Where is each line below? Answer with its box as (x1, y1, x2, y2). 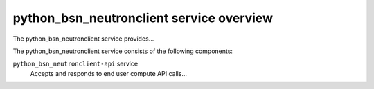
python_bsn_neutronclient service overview (12, 10, 274, 26)
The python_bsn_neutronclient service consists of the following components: (12, 47, 233, 55)
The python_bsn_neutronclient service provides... (12, 34, 154, 43)
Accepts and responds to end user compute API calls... (30, 69, 187, 77)
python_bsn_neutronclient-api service (12, 59, 139, 68)
